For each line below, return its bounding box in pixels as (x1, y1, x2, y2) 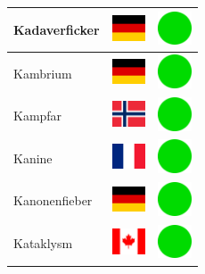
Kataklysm (13, 234, 73, 253)
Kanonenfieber (13, 191, 93, 210)
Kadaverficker (13, 20, 100, 38)
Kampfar (13, 106, 62, 125)
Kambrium (13, 63, 72, 82)
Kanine (13, 148, 53, 167)
